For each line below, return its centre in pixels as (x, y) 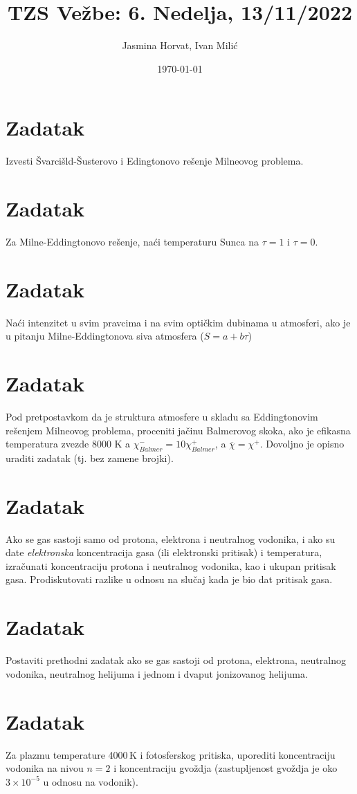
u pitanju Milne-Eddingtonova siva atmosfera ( (105, 336)
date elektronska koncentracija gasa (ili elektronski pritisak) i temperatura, (164, 552)
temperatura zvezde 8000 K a (68, 444)
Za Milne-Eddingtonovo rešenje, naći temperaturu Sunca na (132, 241)
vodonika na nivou (45, 768)
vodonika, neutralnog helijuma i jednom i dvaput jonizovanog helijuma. (157, 673)
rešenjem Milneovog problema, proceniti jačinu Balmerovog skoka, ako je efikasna (178, 430)
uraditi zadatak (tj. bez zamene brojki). (90, 458)
